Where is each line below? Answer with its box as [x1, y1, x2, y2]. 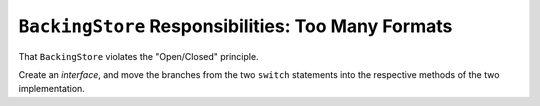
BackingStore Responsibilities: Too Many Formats [18, 15, 453, 37]
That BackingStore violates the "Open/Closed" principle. [18, 50, 259, 62]
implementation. [18, 83, 85, 95]
